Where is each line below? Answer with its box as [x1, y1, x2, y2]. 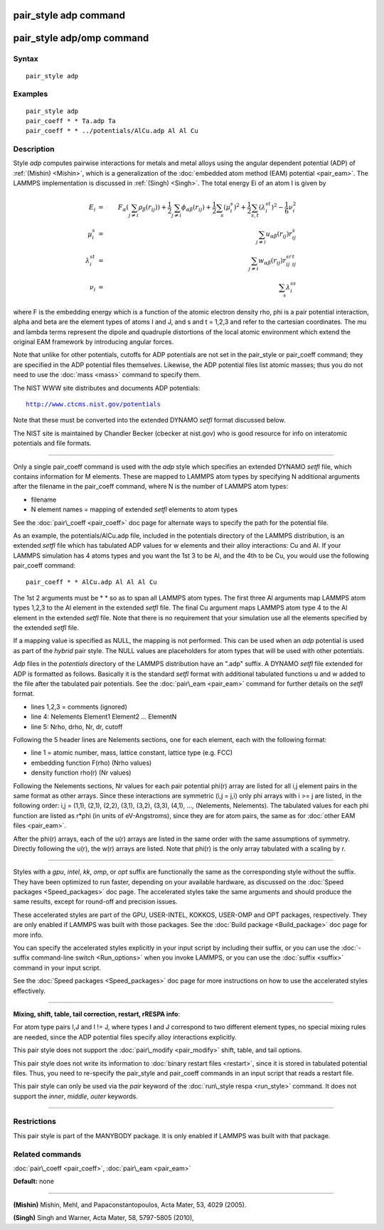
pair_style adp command [13, 9, 126, 21]
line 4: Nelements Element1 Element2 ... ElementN [31, 712, 177, 721]
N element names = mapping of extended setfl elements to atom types [31, 505, 238, 514]
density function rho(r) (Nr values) [31, 768, 132, 777]
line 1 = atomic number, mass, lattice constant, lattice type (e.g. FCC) [31, 748, 233, 757]
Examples [13, 89, 48, 99]
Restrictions [13, 1117, 57, 1127]
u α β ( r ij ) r [265, 230, 293, 240]
